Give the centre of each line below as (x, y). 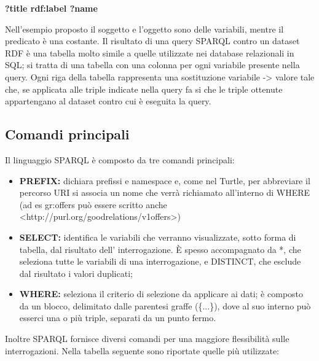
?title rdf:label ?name (51, 8)
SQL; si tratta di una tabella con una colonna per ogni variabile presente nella (152, 65)
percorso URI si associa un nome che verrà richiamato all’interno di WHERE (165, 192)
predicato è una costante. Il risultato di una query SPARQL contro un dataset (152, 41)
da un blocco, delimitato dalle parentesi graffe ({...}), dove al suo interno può (165, 305)
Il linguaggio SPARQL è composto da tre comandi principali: (120, 159)
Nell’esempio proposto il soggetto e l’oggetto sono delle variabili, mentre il (144, 29)
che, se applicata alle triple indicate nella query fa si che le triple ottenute (144, 89)
